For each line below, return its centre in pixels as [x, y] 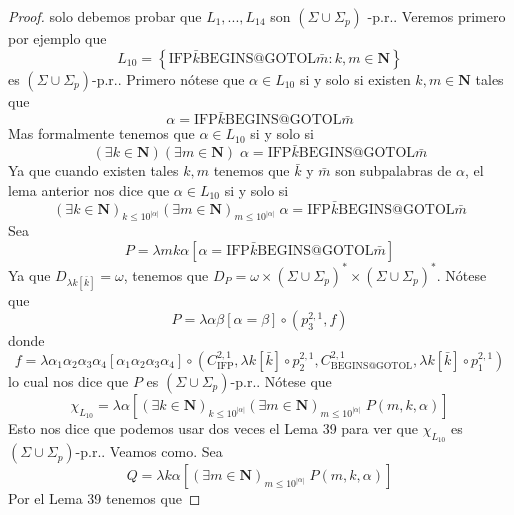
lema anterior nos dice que [89, 189]
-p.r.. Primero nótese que [168, 78]
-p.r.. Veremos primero [436, 16]
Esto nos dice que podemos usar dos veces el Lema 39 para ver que [213, 427]
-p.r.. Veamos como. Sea [149, 451]
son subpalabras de [393, 170]
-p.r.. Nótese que [281, 380]
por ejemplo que [57, 38]
